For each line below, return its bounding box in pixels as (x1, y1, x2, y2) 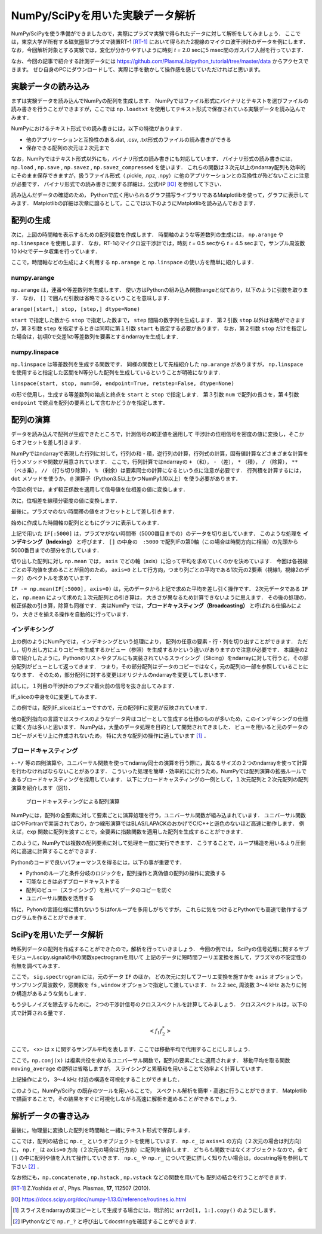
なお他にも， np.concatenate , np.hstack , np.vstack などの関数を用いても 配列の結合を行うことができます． (11, 1174, 290, 1181)
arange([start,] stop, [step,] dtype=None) (11, 306, 140, 313)
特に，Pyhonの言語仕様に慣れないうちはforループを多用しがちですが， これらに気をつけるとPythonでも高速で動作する (11, 906, 302, 913)
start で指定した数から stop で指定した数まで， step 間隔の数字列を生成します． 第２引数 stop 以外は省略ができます (11, 316, 306, 323)
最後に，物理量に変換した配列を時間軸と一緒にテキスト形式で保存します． (11, 1127, 194, 1134)
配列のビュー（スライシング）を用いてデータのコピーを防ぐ (26, 886, 172, 893)
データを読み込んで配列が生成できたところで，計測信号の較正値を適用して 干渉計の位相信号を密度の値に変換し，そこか (11, 430, 305, 438)
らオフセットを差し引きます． (11, 439, 85, 446)
